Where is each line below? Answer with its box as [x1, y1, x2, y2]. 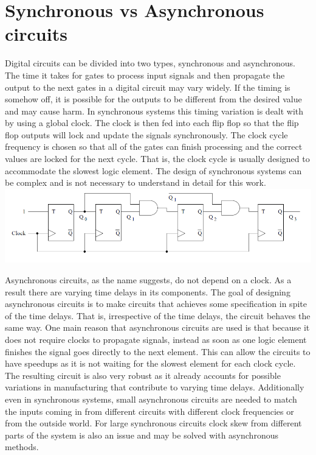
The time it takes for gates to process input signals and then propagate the [5, 68, 285, 81]
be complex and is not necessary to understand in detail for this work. [5, 176, 266, 189]
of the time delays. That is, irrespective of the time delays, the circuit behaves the [5, 309, 311, 322]
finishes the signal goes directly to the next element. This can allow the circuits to [5, 345, 311, 358]
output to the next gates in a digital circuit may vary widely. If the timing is [5, 80, 290, 93]
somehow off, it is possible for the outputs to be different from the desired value [5, 93, 302, 105]
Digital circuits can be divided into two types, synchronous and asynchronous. [5, 57, 295, 69]
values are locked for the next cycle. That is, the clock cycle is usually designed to [5, 152, 310, 165]
